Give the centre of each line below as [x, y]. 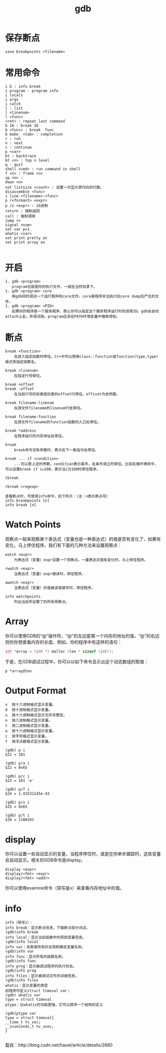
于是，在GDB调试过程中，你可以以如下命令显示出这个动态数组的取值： [77, 662]
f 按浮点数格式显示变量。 [29, 742]
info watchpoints [23, 597]
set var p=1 [17, 229]
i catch [13, 104]
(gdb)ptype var [21, 1014]
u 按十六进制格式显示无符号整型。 [36, 715]
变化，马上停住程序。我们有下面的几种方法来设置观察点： [63, 545]
